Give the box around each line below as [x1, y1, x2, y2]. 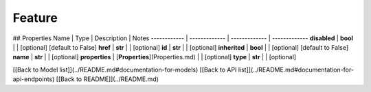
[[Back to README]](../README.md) [56, 75, 159, 83]
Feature [12, 10, 58, 25]
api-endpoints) [12, 75, 55, 83]
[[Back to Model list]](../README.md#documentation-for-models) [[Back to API [12, 65, 237, 74]
